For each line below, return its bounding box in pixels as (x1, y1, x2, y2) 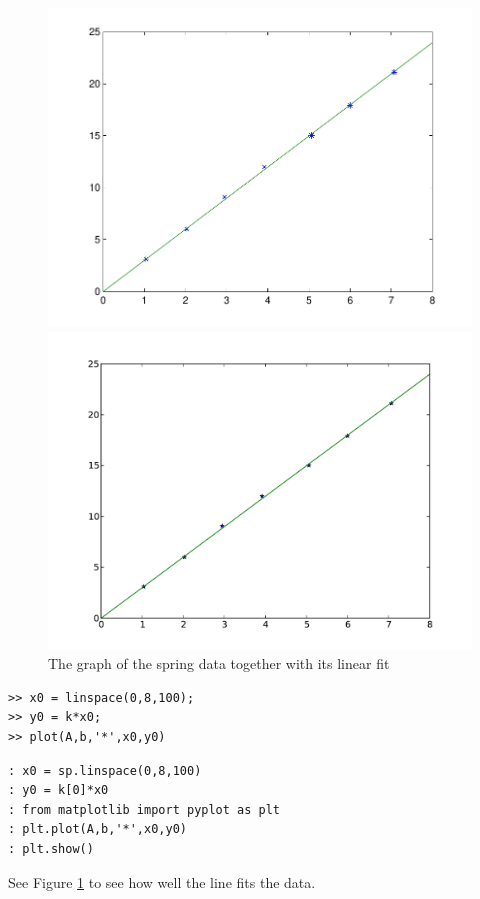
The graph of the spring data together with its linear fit (48, 653, 390, 674)
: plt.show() (8, 842, 94, 857)
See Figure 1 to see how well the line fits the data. (8, 871, 316, 892)
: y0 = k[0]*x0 (8, 783, 109, 798)
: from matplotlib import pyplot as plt (8, 802, 281, 817)
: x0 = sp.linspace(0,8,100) (8, 763, 202, 778)
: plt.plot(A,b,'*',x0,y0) (8, 822, 187, 837)
